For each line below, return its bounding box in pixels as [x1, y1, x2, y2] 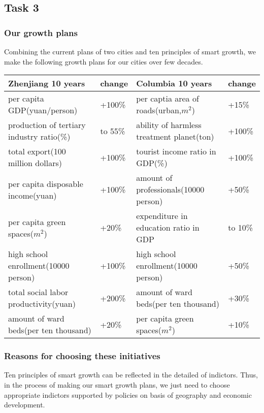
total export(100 [8, 145, 66, 157]
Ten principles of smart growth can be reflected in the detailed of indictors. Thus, [4, 369, 258, 380]
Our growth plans [4, 26, 78, 39]
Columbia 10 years [136, 77, 212, 89]
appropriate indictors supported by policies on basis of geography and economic [4, 389, 252, 400]
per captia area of [136, 92, 199, 105]
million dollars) [8, 157, 62, 169]
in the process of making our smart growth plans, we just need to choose [4, 379, 230, 390]
